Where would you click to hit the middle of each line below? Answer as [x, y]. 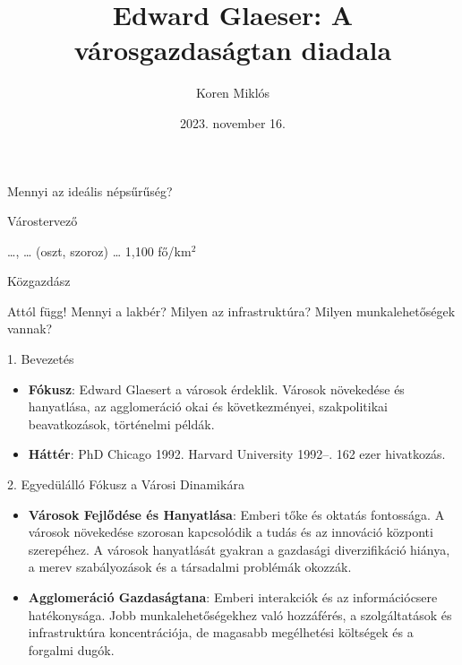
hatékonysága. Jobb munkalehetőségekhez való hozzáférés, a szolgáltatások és [240, 614]
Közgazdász [39, 281]
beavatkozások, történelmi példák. [121, 423]
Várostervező [43, 221]
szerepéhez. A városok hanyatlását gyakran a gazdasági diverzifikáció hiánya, [239, 549]
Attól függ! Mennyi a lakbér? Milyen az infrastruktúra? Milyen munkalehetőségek [231, 311]
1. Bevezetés [41, 359]
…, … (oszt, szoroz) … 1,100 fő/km [99, 250]
